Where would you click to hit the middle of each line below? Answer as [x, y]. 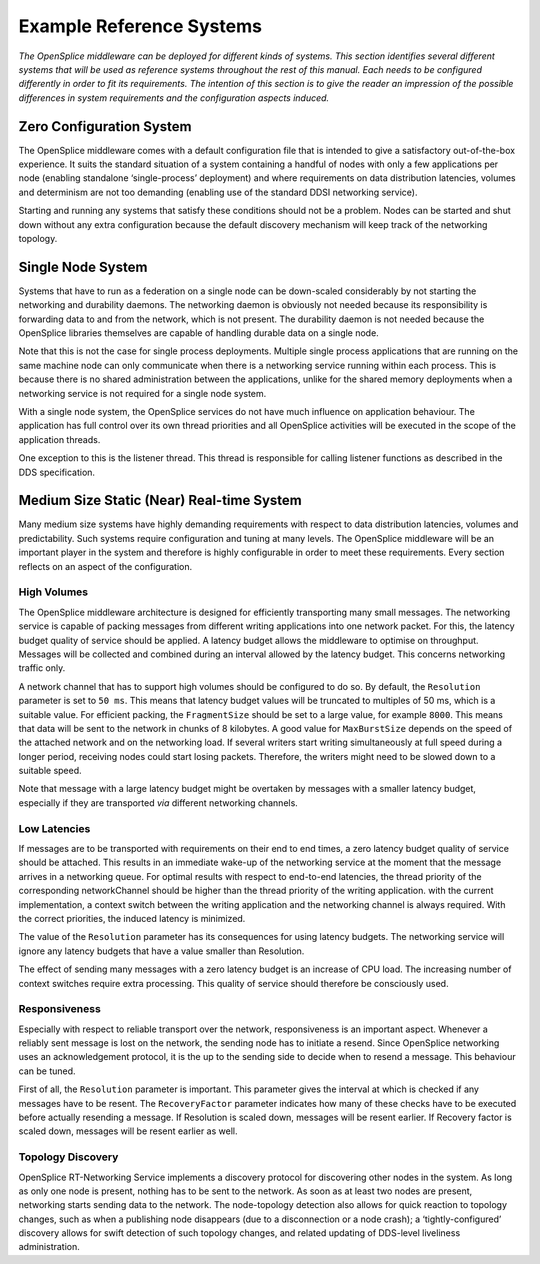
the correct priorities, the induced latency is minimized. [132, 918]
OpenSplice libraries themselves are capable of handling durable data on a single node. [198, 333]
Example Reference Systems [140, 26]
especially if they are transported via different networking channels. [158, 802]
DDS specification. [56, 472]
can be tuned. [47, 1071]
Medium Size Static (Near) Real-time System [160, 500]
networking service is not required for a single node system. [142, 393]
